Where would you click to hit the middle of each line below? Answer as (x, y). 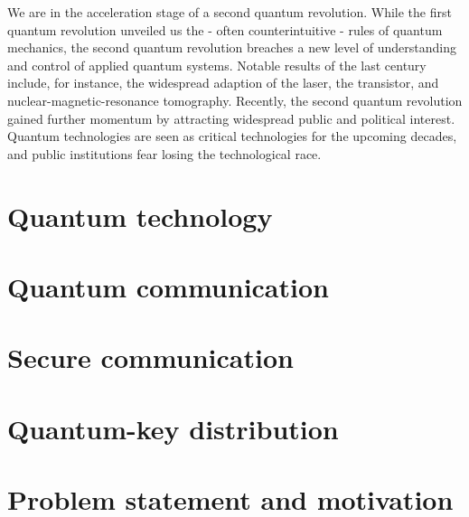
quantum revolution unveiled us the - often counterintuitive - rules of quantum (225, 29)
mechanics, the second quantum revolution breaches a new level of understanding (232, 47)
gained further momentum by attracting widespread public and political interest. (231, 118)
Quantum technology (140, 216)
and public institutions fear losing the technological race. (164, 153)
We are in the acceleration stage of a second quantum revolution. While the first (230, 12)
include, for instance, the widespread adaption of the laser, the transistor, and (223, 83)
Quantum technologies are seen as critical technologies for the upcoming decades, (232, 136)
